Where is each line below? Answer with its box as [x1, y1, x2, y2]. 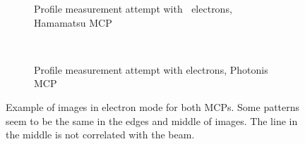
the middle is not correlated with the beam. [6, 127, 195, 142]
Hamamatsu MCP [34, 15, 112, 30]
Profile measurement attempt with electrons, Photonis [34, 62, 268, 77]
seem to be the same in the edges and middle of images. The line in [6, 113, 298, 128]
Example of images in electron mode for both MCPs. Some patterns [6, 99, 300, 114]
